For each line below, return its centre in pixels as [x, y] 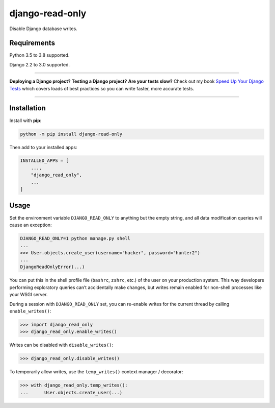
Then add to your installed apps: [43, 147]
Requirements [32, 43]
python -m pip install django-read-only [71, 134]
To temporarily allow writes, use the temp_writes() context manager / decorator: [96, 372]
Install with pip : [25, 121]
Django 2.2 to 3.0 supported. [40, 64]
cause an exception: [31, 225]
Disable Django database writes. [43, 29]
